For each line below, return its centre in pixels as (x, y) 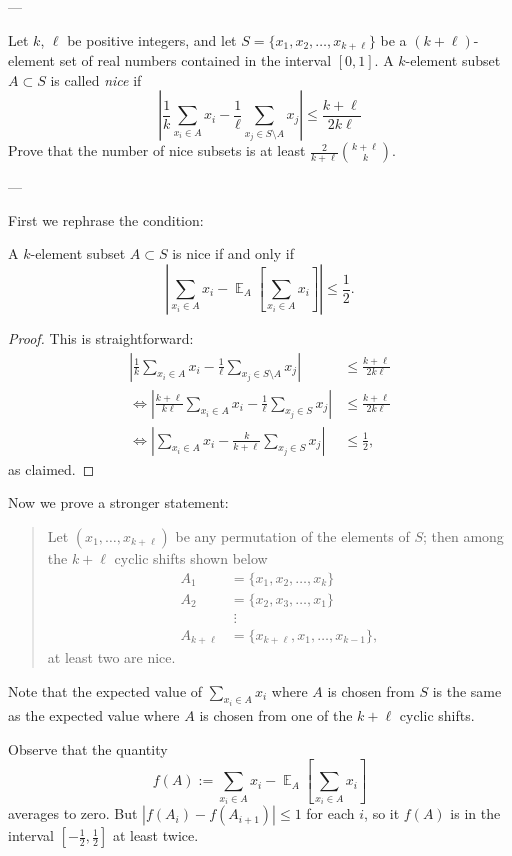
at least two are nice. (111, 657)
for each (330, 813)
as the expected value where (94, 715)
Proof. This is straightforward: (101, 338)
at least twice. (155, 835)
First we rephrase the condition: (106, 219)
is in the (475, 813)
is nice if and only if (233, 253)
